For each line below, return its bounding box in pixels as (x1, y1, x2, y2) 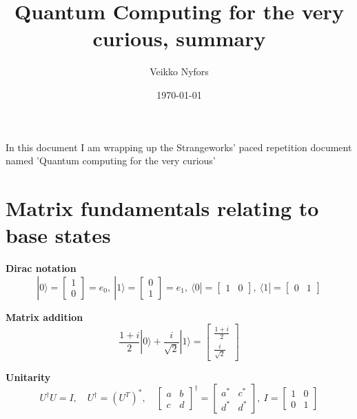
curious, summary (92, 24, 266, 52)
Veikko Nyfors (150, 64, 209, 79)
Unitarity (6, 369, 51, 384)
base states (6, 221, 111, 249)
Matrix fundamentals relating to (6, 193, 319, 222)
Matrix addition (6, 309, 83, 324)
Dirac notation (6, 261, 76, 275)
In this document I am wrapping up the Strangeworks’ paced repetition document (6, 139, 352, 154)
